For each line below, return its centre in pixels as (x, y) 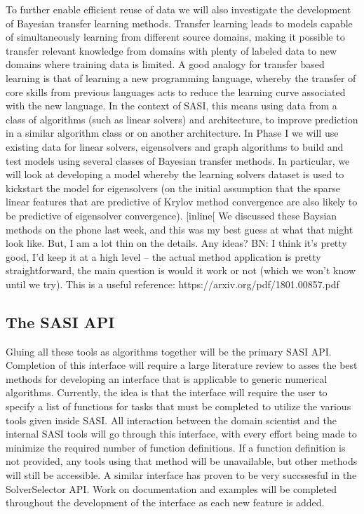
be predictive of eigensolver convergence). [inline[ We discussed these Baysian (171, 215)
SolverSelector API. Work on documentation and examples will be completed (171, 488)
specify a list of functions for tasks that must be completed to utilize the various (178, 406)
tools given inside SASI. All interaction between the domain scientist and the (171, 420)
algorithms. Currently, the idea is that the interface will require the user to (167, 392)
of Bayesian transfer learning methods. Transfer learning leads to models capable (179, 23)
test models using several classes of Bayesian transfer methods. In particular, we (178, 160)
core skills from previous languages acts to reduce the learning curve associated (176, 92)
